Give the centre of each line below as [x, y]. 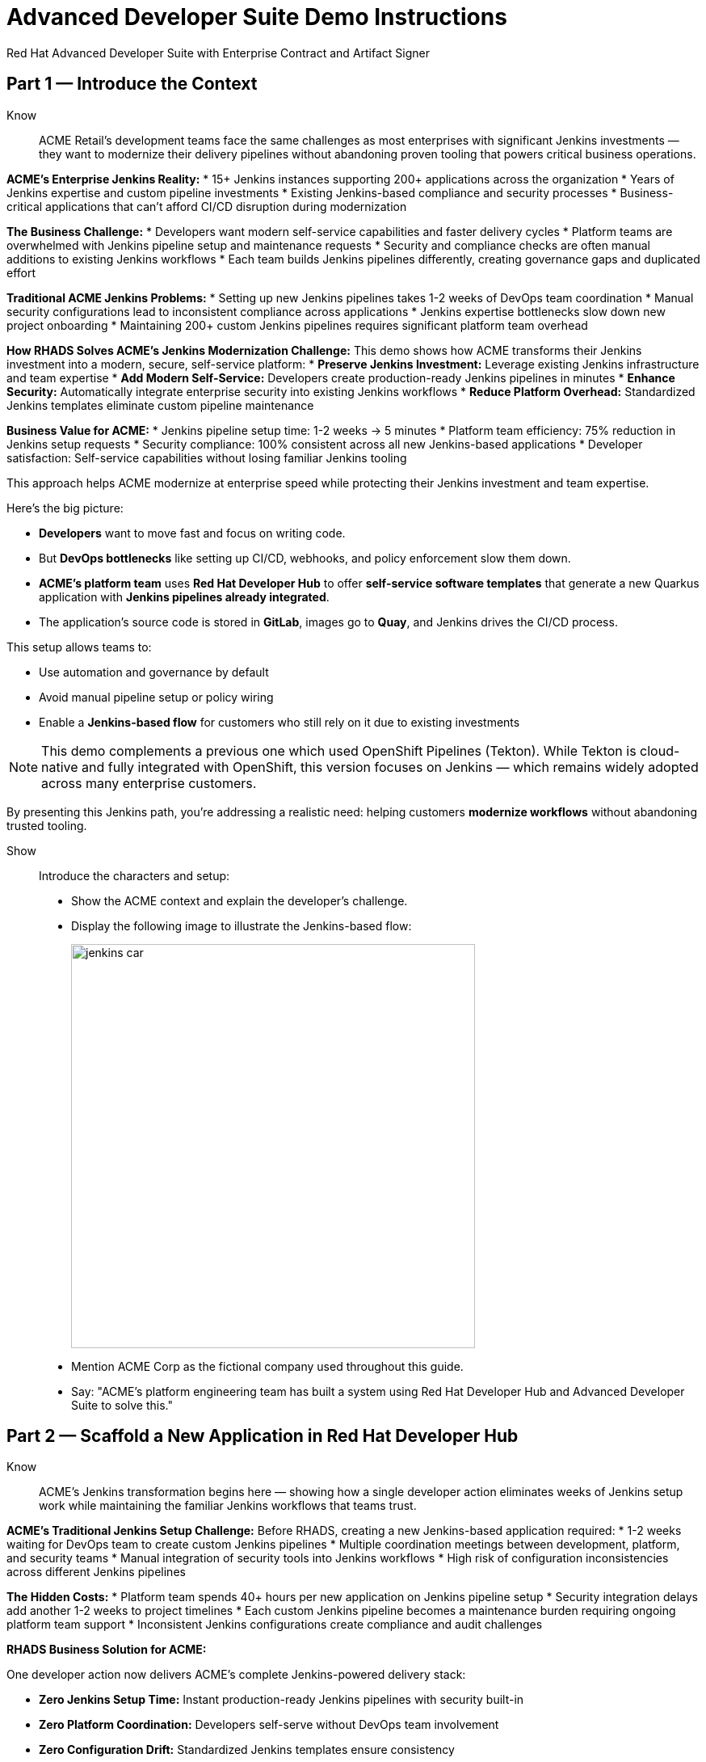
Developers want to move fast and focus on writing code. [192, 533]
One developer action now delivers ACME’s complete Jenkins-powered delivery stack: [236, 1675]
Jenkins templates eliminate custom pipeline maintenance [160, 405]
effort [21, 272]
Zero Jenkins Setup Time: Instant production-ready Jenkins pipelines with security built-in [282, 1700]
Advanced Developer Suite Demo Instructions [257, 17]
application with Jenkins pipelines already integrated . [184, 596]
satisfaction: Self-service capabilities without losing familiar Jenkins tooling [207, 457]
